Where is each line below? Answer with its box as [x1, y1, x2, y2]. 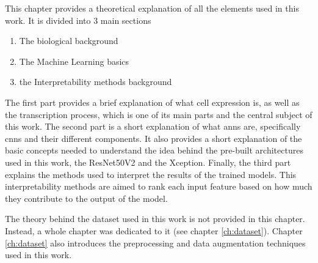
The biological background [19, 34, 118, 47]
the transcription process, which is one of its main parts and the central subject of [5, 108, 313, 120]
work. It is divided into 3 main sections [5, 13, 151, 26]
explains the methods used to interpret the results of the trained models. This [5, 168, 297, 180]
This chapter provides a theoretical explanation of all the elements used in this [5, 2, 299, 14]
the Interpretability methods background [19, 75, 172, 88]
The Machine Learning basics [19, 54, 129, 67]
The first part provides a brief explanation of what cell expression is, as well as [5, 95, 300, 108]
